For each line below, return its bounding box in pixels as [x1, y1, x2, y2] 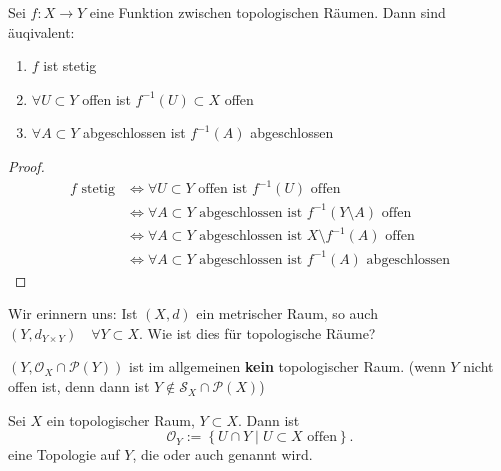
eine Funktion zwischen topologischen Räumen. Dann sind [89, 2, 446, 22]
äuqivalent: [8, 21, 75, 42]
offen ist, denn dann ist [8, 376, 150, 397]
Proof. [8, 155, 45, 176]
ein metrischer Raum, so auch [196, 303, 378, 324]
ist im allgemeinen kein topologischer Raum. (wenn [129, 356, 446, 377]
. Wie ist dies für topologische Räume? [138, 322, 376, 343]
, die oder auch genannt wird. [132, 444, 313, 465]
